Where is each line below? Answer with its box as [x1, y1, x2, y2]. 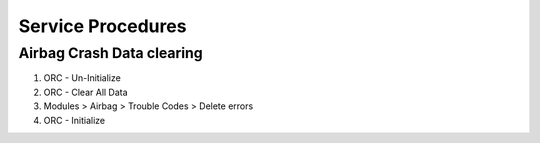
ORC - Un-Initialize [43, 72, 122, 84]
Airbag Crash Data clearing [18, 44, 204, 62]
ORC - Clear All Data [43, 86, 129, 98]
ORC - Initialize [43, 114, 105, 126]
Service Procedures [18, 15, 187, 37]
